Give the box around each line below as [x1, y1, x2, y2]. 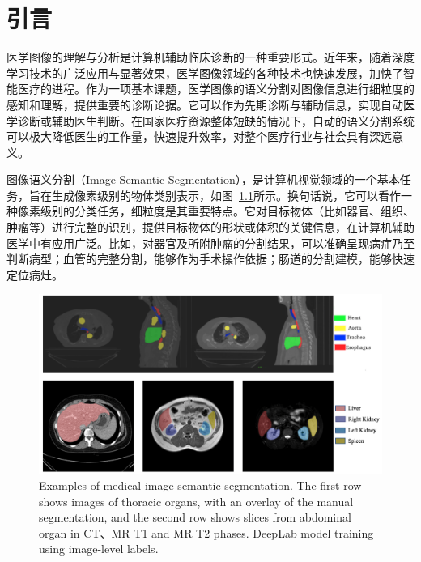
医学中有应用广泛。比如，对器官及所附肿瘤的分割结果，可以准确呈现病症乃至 [6, 234, 415, 251]
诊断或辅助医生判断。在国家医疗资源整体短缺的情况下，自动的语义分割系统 [17, 112, 415, 129]
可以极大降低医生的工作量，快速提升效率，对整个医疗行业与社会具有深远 [6, 128, 392, 145]
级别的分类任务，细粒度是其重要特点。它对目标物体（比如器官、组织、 [40, 202, 415, 219]
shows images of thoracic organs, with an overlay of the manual [39, 492, 354, 509]
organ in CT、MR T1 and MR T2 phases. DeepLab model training [39, 524, 374, 541]
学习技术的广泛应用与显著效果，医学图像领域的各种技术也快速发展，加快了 [6, 64, 403, 81]
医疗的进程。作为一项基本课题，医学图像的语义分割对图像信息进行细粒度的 [17, 80, 415, 97]
